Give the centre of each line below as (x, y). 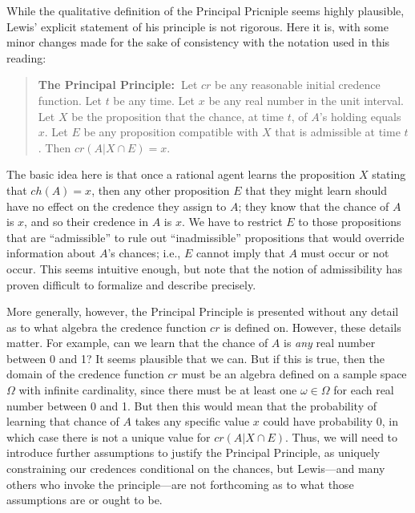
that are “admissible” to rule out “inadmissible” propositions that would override (205, 237)
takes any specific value (192, 421)
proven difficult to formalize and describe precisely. (131, 284)
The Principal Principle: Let (118, 85)
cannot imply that (240, 253)
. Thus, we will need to (341, 436)
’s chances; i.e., (144, 253)
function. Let (70, 100)
